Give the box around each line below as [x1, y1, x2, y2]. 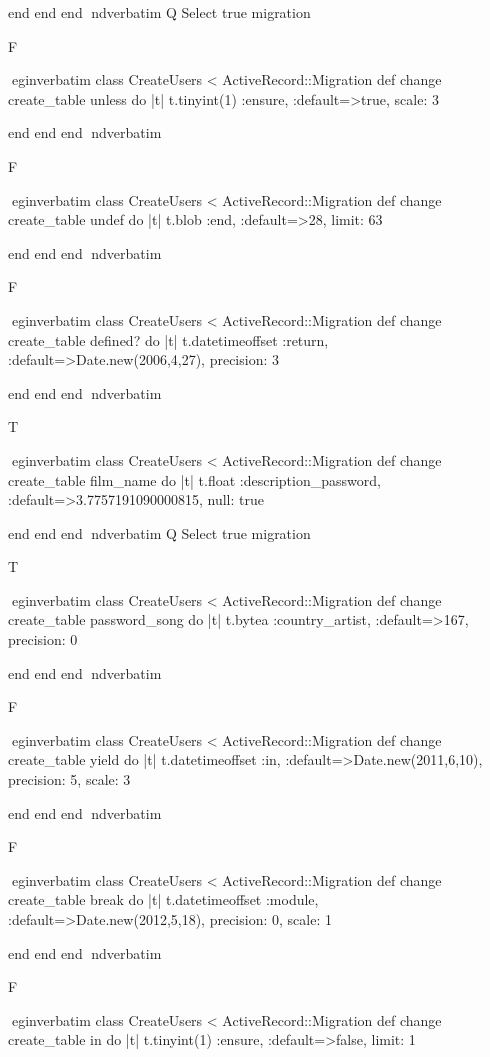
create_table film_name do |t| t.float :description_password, [8, 469, 381, 490]
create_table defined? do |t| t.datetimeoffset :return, [8, 329, 329, 350]
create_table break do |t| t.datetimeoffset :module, [8, 889, 319, 910]
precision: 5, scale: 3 [8, 769, 131, 790]
